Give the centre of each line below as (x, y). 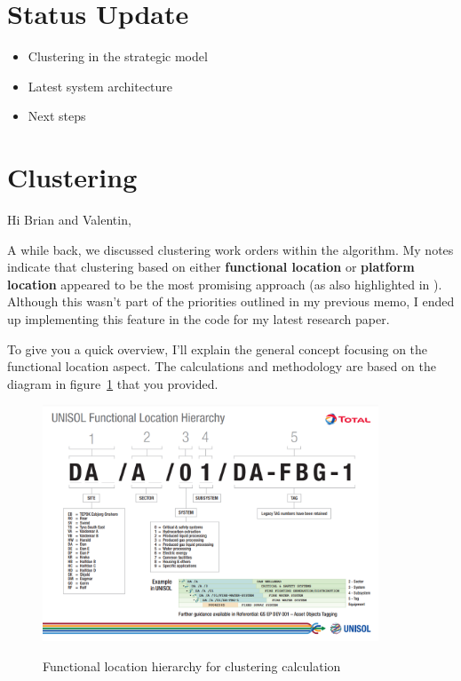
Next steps (57, 116)
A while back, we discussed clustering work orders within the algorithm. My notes (230, 249)
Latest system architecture (100, 86)
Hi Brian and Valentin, (69, 220)
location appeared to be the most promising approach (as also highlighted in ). (225, 284)
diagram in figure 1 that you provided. (113, 383)
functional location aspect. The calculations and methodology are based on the (222, 366)
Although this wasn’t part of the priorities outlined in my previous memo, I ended (231, 301)
